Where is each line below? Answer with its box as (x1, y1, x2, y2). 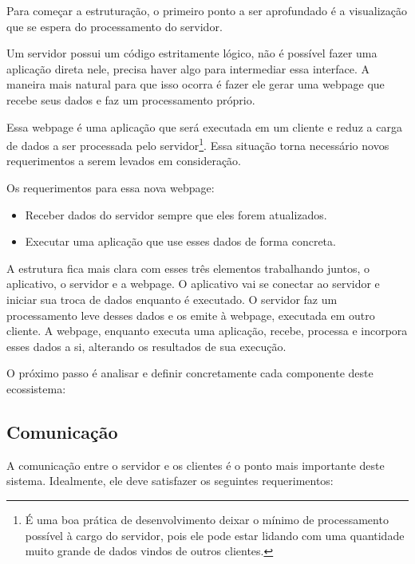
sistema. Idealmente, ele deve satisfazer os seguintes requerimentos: (6, 472, 334, 489)
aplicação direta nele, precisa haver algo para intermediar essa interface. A (6, 60, 370, 77)
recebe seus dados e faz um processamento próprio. (6, 91, 255, 108)
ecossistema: (6, 380, 66, 396)
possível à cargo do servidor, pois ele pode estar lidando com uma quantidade (25, 527, 405, 543)
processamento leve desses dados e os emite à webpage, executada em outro (6, 306, 375, 323)
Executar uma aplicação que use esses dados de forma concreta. (25, 233, 336, 250)
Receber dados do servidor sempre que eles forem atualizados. (25, 206, 327, 223)
